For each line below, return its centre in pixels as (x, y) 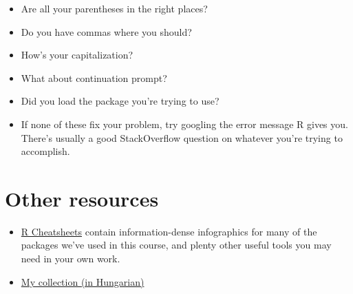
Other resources (82, 198)
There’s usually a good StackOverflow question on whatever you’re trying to (182, 137)
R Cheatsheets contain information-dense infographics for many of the (169, 231)
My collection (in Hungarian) (83, 281)
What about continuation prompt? (94, 77)
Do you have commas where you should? (106, 31)
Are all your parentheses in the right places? (114, 8)
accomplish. (45, 151)
